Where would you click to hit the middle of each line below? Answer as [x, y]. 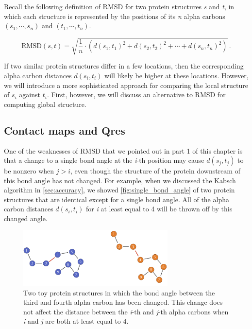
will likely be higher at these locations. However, [176, 75]
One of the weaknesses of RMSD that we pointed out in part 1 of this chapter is [123, 150]
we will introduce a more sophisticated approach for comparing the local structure [126, 85]
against [30, 95]
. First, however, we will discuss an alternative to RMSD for [136, 95]
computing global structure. [45, 104]
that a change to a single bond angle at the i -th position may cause [104, 160]
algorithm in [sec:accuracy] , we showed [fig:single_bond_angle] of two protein [119, 190]
